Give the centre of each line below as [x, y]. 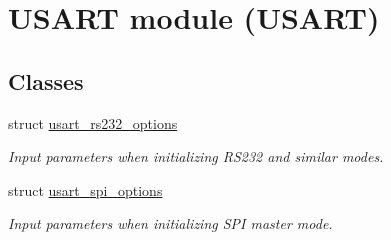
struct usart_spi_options [85, 189]
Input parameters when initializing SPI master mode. [170, 223]
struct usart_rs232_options [93, 122]
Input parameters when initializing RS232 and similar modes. [196, 156]
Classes [46, 80]
